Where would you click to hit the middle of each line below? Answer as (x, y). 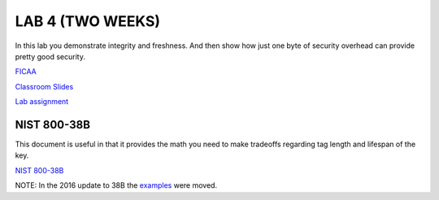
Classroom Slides (44, 86)
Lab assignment (42, 102)
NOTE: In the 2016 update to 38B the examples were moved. (116, 185)
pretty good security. (50, 56)
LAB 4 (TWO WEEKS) (88, 21)
